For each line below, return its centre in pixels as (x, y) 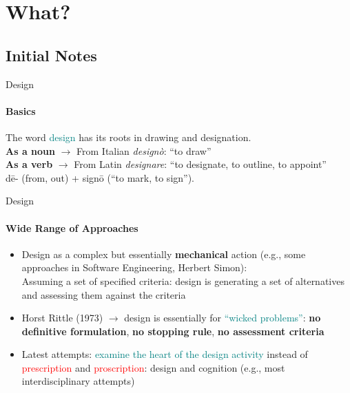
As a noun (30, 150)
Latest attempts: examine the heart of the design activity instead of (165, 354)
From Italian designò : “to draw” (144, 150)
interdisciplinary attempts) (78, 381)
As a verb (29, 164)
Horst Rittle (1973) (62, 318)
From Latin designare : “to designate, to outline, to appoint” (200, 164)
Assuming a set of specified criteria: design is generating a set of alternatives (183, 280)
